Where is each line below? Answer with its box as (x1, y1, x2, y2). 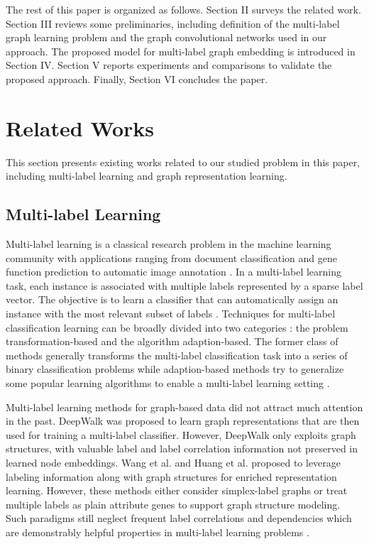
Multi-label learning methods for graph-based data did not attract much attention (6, 399, 363, 414)
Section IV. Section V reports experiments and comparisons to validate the (6, 58, 332, 72)
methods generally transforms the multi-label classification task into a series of (6, 347, 348, 362)
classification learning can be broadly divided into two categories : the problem (6, 320, 348, 334)
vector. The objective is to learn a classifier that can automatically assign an (6, 292, 338, 307)
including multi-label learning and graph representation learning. (6, 168, 287, 183)
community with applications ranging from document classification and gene (6, 250, 337, 265)
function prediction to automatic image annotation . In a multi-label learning (6, 264, 342, 279)
